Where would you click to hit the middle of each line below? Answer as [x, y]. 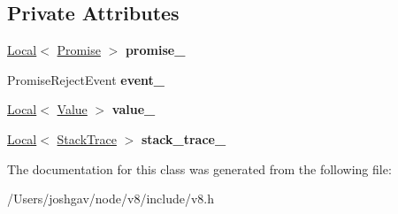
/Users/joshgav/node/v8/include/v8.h [111, 199]
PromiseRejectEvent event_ [86, 79]
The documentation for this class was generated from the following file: [199, 168]
